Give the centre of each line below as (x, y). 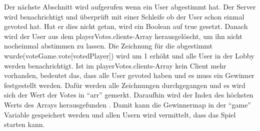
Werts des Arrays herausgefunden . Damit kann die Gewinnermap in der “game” (127, 104)
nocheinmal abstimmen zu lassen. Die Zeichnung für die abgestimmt (108, 46)
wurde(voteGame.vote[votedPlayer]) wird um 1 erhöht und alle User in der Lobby (129, 55)
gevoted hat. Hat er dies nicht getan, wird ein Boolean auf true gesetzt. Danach (126, 26)
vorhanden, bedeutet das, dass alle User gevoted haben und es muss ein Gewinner (129, 75)
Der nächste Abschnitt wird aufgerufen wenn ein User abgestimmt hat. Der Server (130, 6)
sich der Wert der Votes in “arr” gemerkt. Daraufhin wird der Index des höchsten (129, 95)
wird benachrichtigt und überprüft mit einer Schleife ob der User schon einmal (124, 16)
